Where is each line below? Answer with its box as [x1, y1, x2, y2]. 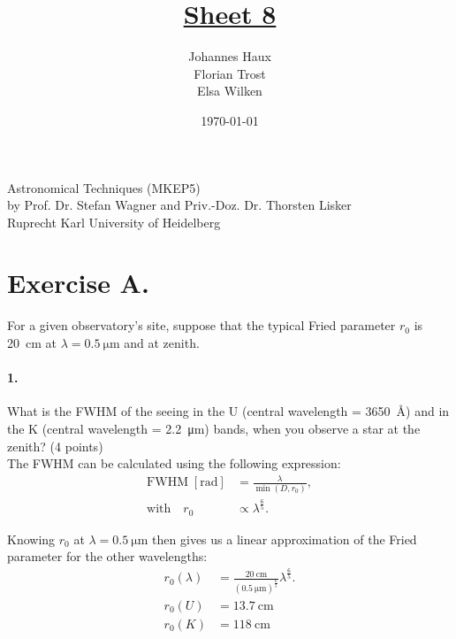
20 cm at [7, 334, 57, 351]
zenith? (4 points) [7, 436, 103, 455]
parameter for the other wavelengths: [7, 547, 208, 566]
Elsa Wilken [197, 81, 262, 100]
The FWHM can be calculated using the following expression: [7, 454, 341, 473]
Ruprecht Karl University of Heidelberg [7, 212, 221, 231]
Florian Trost [194, 64, 266, 82]
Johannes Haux [188, 47, 271, 65]
